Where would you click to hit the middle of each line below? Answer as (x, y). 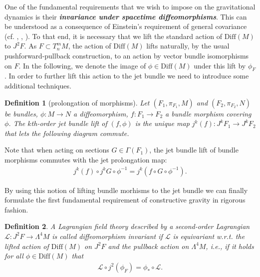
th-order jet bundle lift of (69, 123)
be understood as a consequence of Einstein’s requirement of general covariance (126, 26)
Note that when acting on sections (57, 150)
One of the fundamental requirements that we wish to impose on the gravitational (130, 6)
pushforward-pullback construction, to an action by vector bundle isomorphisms (127, 55)
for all (14, 256)
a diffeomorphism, (101, 113)
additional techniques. (38, 85)
